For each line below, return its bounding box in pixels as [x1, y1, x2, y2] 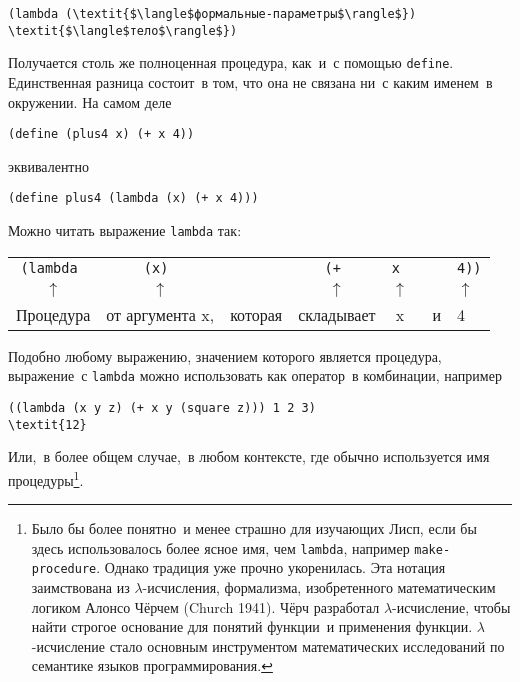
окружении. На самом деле [8, 91, 172, 112]
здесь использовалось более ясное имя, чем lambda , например [31, 537, 410, 558]
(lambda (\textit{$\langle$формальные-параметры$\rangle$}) [8, 7, 417, 21]
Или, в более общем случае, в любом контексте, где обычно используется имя [8, 446, 490, 467]
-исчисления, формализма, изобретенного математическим [142, 577, 496, 598]
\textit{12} [8, 417, 87, 432]
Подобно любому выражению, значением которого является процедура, [8, 345, 442, 366]
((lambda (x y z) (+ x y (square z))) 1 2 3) [8, 400, 316, 415]
